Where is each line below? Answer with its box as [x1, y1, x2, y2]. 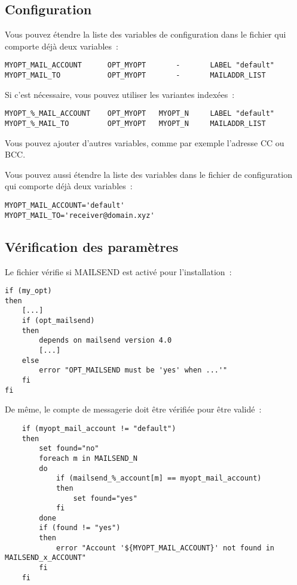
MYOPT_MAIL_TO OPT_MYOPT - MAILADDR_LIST [5, 71, 266, 80]
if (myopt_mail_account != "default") [22, 424, 176, 433]
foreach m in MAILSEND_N [39, 454, 137, 463]
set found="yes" [73, 494, 137, 503]
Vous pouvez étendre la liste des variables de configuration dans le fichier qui [5, 28, 286, 41]
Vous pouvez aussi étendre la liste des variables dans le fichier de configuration [5, 168, 292, 180]
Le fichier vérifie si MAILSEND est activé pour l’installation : [5, 265, 232, 278]
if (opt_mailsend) [22, 316, 95, 325]
